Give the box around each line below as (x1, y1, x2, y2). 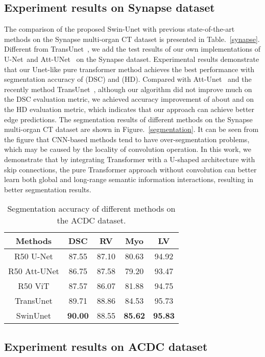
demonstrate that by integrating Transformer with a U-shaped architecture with (4, 153, 255, 164)
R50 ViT (18, 280, 50, 292)
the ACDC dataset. (57, 214, 126, 227)
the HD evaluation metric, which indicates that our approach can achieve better (4, 103, 255, 114)
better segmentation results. (4, 184, 91, 194)
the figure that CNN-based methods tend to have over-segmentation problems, (4, 133, 250, 144)
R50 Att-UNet (8, 265, 59, 277)
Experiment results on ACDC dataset (4, 338, 208, 354)
